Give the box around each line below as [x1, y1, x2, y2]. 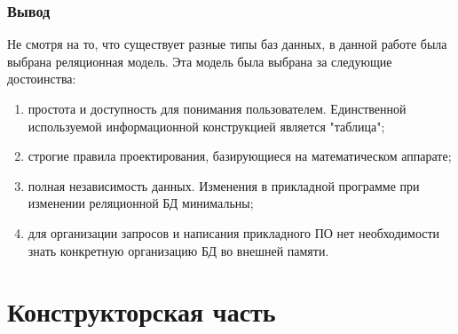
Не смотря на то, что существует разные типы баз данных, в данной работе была [7, 35, 447, 53]
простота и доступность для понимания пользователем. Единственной [28, 99, 407, 117]
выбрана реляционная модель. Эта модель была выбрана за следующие [7, 52, 392, 70]
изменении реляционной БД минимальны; [28, 194, 254, 212]
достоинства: [7, 69, 76, 88]
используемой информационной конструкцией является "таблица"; [28, 116, 385, 135]
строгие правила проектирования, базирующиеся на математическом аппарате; [28, 147, 452, 165]
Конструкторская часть [7, 293, 276, 330]
